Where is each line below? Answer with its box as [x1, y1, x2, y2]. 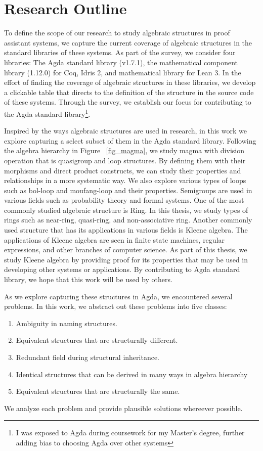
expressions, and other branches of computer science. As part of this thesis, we [4, 244, 247, 255]
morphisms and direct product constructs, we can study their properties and [4, 165, 241, 175]
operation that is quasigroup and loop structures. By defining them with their [4, 155, 246, 165]
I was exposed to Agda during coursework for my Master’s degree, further [16, 427, 245, 438]
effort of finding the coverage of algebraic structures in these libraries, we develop [4, 77, 256, 87]
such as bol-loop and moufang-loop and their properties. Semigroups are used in [4, 185, 252, 195]
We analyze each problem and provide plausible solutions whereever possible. [4, 402, 243, 413]
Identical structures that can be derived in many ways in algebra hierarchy [16, 369, 248, 379]
